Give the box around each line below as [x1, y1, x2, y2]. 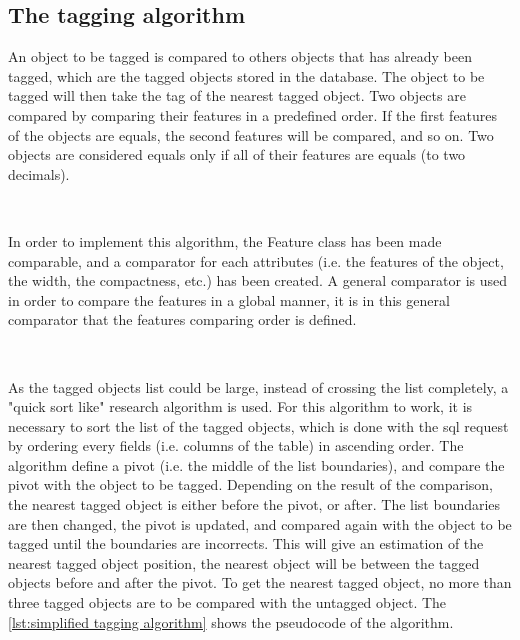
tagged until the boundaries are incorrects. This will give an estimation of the [8, 533, 484, 554]
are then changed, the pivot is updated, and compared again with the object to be [8, 513, 512, 534]
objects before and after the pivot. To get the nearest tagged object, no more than [8, 572, 512, 593]
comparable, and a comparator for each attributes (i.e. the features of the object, [8, 250, 504, 271]
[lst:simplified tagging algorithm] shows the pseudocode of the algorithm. [8, 611, 454, 632]
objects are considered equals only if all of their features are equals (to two [8, 144, 466, 165]
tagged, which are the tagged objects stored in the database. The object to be [8, 65, 485, 86]
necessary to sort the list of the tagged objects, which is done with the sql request [8, 415, 509, 436]
